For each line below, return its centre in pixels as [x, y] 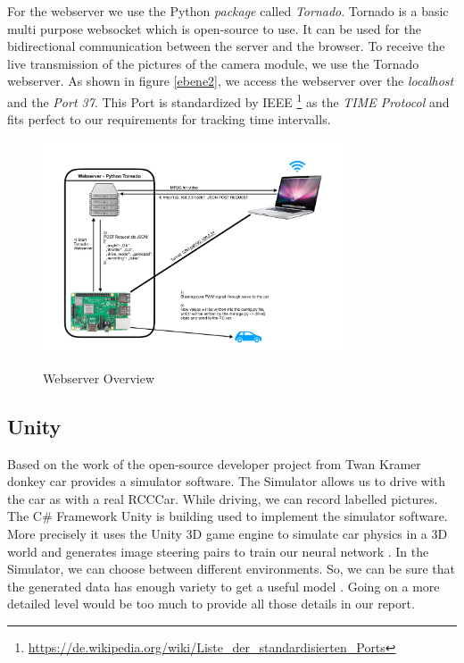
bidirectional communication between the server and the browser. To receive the [226, 46]
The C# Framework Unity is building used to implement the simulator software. [228, 516]
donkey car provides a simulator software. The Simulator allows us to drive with [226, 481]
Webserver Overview [99, 378]
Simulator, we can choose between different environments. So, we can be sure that [231, 569]
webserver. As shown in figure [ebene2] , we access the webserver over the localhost [231, 81]
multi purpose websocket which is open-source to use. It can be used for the [215, 28]
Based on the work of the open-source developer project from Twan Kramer [214, 463]
